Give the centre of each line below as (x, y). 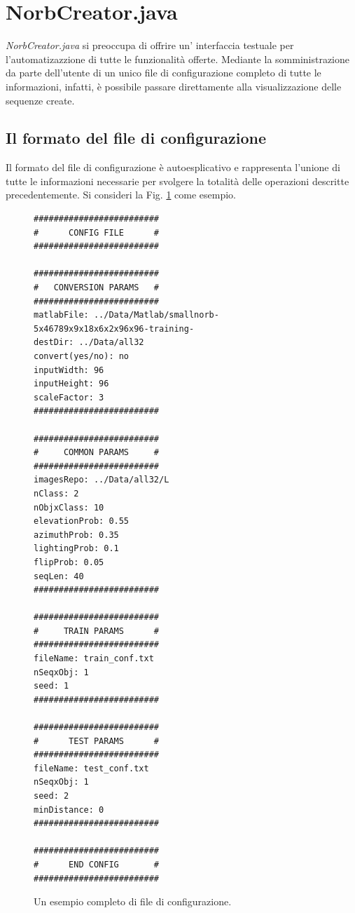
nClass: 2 (56, 493)
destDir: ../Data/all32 (89, 343)
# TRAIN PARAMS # (96, 631)
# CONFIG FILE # (96, 232)
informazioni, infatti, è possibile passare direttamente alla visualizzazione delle (174, 86)
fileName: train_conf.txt (94, 659)
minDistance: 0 (69, 810)
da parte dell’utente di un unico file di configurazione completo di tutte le (163, 73)
